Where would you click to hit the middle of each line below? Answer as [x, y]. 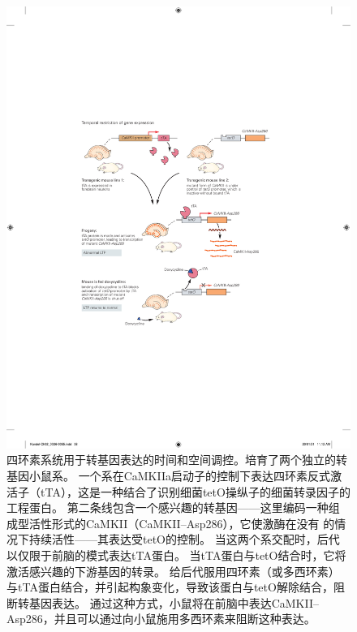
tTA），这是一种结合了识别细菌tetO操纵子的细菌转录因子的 [195, 491]
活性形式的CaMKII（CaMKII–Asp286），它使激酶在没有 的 [182, 523]
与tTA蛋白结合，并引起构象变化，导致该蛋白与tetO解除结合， [170, 587]
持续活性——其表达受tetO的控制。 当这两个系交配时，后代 [184, 539]
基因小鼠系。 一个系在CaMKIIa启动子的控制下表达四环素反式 [168, 475]
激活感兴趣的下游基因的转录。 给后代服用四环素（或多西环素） [173, 571]
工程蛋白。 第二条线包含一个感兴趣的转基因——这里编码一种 [168, 507]
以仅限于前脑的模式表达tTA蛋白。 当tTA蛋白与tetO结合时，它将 [176, 555]
